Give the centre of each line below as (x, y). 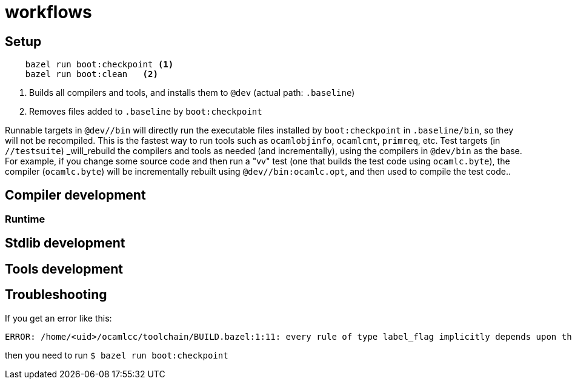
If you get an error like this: (58, 318)
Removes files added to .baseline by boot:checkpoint (146, 112)
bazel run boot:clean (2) (91, 74)
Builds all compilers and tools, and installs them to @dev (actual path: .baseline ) (192, 93)
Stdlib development (65, 243)
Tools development (64, 269)
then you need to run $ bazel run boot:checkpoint (117, 355)
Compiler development (75, 195)
